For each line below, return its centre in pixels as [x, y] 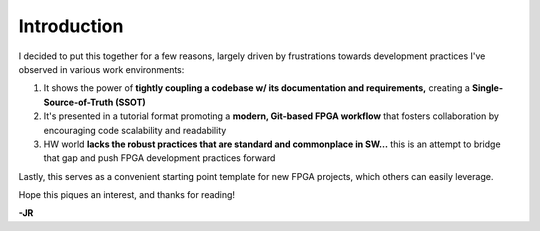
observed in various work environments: [101, 69]
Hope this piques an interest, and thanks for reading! [126, 195]
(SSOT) [131, 102]
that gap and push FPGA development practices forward [159, 158]
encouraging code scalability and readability [135, 130]
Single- [487, 88]
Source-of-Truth [78, 102]
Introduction [71, 26]
